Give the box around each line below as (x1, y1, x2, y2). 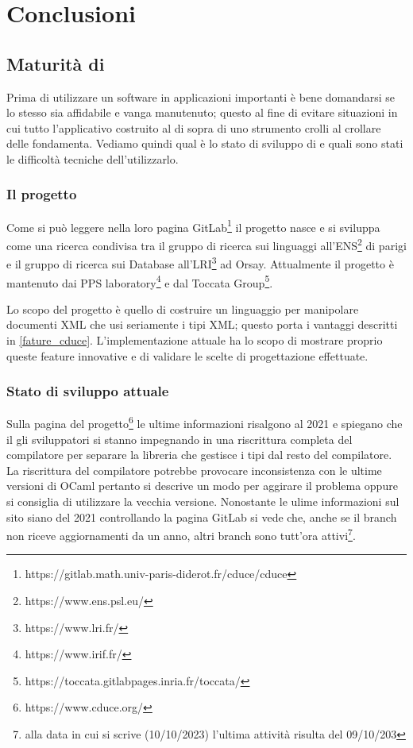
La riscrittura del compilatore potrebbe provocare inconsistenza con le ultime (6, 461, 382, 478)
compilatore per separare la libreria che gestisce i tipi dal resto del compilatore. (6, 446, 392, 463)
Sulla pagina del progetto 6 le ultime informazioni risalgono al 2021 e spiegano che (6, 413, 403, 432)
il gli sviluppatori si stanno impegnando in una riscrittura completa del (6, 430, 353, 447)
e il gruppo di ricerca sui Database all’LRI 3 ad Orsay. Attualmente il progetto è (6, 253, 394, 272)
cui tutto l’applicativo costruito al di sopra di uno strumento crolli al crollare (6, 119, 381, 136)
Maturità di (6, 51, 105, 75)
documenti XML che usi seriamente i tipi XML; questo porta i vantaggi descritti (6, 316, 398, 333)
